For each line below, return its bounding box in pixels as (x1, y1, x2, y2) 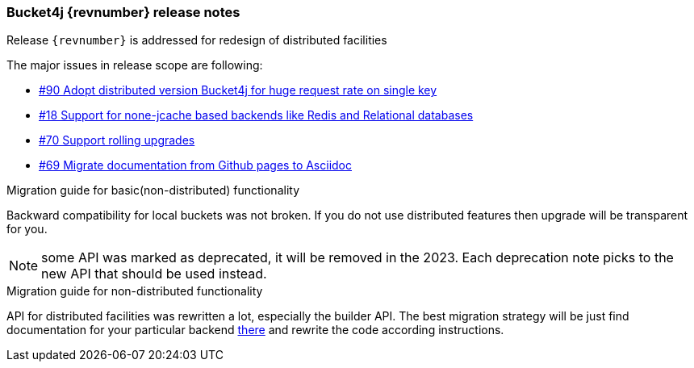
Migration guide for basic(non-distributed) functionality (6, 183, 299, 198)
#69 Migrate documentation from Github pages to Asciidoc (39, 158, 353, 173)
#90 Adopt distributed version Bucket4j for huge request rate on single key (39, 83, 437, 98)
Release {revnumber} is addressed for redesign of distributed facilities (6, 33, 387, 48)
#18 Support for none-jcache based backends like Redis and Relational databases (39, 108, 474, 123)
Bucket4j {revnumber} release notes (6, 4, 240, 20)
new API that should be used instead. (41, 266, 267, 282)
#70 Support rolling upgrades (39, 133, 195, 148)
